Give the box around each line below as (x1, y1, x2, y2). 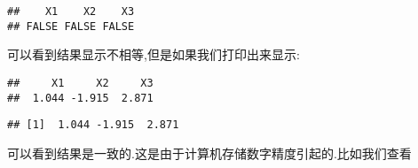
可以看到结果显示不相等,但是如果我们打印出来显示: (7, 45, 300, 64)
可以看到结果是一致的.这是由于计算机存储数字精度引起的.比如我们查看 (7, 143, 412, 162)
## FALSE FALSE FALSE (7, 19, 135, 33)
